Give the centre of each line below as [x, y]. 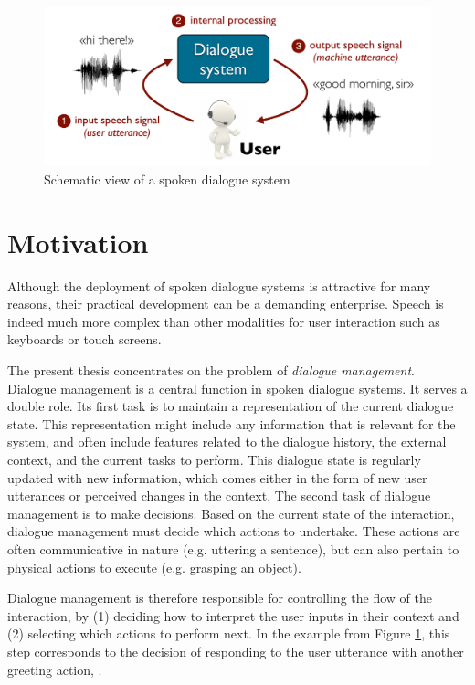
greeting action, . [55, 669]
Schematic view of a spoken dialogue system [167, 179]
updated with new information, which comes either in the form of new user [217, 477]
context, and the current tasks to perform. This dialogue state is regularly [214, 459]
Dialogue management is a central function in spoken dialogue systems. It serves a [237, 388]
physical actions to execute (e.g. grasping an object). [154, 567]
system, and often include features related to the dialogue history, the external [227, 442]
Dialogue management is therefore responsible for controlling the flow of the [220, 598]
